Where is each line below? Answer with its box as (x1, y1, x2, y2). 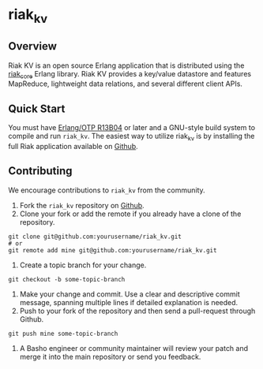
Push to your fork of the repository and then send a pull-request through (19, 306, 256, 315)
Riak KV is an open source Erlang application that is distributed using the (8, 61, 245, 70)
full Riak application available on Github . (8, 142, 138, 151)
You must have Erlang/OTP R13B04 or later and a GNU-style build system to (8, 123, 255, 132)
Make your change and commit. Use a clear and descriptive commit (19, 289, 241, 299)
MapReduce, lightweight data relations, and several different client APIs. (8, 79, 243, 88)
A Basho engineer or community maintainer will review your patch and (19, 343, 249, 352)
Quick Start (8, 102, 66, 115)
